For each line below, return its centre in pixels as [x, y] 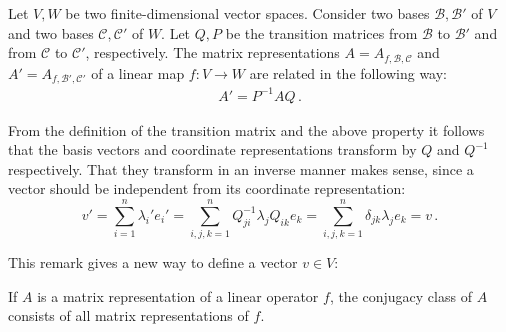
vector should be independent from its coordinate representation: [207, 188]
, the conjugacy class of [400, 295]
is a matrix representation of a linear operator [178, 295]
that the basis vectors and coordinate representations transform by [212, 149]
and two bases [51, 32]
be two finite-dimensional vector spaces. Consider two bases [247, 13]
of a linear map [138, 72]
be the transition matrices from [321, 32]
